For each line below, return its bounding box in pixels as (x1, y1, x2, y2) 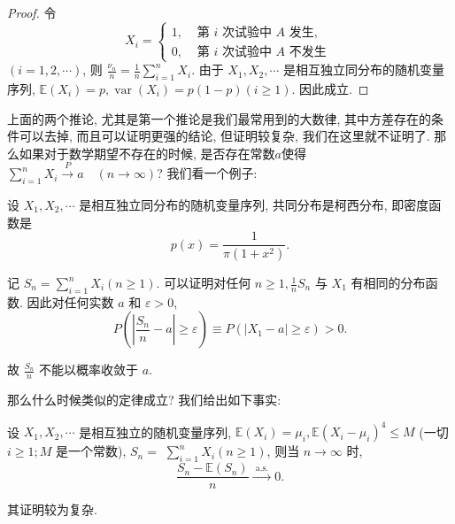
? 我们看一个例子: (157, 164, 258, 182)
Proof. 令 (7, 4, 57, 21)
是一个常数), (55, 442, 127, 460)
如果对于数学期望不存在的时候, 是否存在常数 (19, 143, 275, 162)
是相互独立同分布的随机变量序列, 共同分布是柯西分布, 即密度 (79, 195, 429, 213)
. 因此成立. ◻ (291, 79, 369, 97)
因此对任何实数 (27, 292, 114, 311)
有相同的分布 (351, 274, 426, 292)
